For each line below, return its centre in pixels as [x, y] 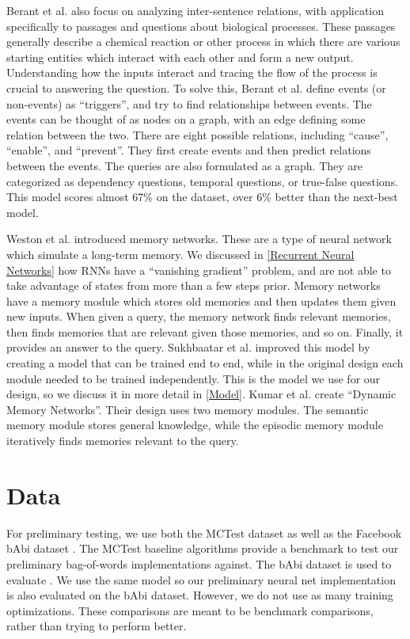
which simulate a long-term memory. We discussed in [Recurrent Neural [180, 254]
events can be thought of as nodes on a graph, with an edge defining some [186, 119]
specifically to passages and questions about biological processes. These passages [201, 26]
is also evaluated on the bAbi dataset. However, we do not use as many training [200, 595]
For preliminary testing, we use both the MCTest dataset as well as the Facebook [204, 532]
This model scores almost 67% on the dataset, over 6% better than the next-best [202, 197]
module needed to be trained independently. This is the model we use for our [194, 378]
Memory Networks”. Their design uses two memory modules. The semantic [188, 409]
